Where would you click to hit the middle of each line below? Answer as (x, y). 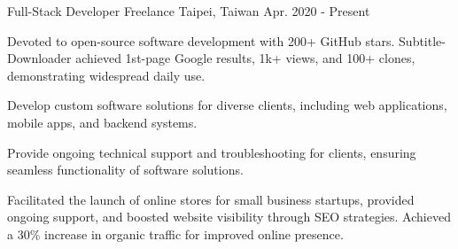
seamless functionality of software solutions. (125, 170)
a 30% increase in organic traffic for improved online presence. (175, 233)
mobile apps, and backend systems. (102, 122)
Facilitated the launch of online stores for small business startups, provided (211, 199)
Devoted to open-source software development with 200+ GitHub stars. (201, 40)
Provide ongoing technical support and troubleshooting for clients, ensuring (212, 152)
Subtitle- (422, 40)
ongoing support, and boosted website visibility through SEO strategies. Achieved (229, 217)
